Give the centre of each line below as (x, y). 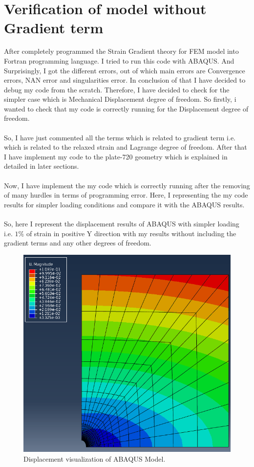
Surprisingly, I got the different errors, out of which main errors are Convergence (125, 70)
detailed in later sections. (42, 166)
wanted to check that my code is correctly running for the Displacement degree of (126, 108)
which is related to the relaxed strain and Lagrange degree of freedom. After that (126, 147)
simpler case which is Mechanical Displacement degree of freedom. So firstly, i (120, 99)
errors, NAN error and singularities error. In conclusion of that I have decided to (125, 80)
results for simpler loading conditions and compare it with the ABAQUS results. (124, 204)
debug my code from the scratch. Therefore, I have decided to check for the (117, 89)
